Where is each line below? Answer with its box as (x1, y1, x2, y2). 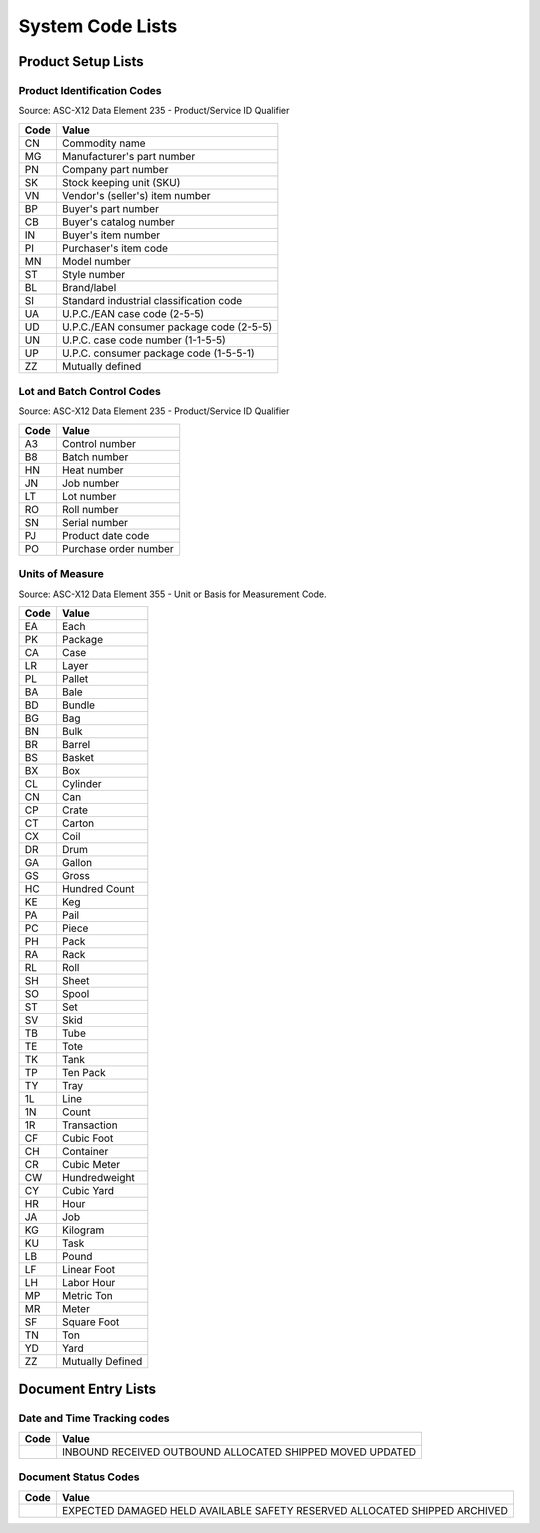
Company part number (61, 162, 169, 176)
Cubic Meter (61, 1157, 121, 1171)
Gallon (61, 855, 93, 869)
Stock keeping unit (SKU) (61, 175, 181, 189)
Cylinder (61, 776, 102, 790)
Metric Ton (61, 1288, 114, 1302)
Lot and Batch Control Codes (18, 385, 162, 399)
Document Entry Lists (18, 1381, 157, 1398)
